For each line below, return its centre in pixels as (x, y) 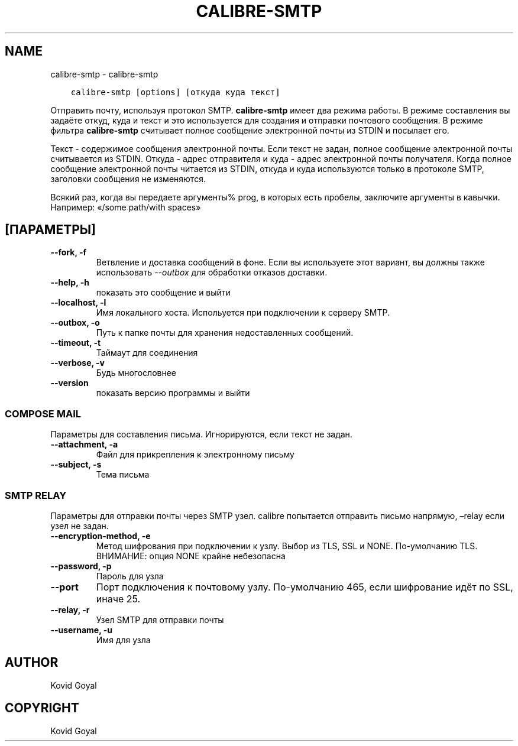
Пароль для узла (130, 576)
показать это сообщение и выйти (163, 293)
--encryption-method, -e (101, 536)
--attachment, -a (84, 445)
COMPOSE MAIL (43, 413)
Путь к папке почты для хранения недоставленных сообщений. (225, 333)
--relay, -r (70, 609)
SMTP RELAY (36, 495)
